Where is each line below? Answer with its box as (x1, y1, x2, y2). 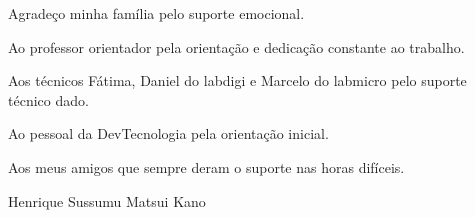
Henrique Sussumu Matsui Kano (8, 190, 206, 211)
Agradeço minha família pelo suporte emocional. (8, 3, 305, 23)
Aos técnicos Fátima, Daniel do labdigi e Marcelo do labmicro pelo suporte (8, 70, 467, 91)
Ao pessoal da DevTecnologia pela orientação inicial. (8, 123, 329, 144)
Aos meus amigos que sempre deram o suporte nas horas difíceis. (8, 156, 405, 177)
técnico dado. (8, 89, 89, 110)
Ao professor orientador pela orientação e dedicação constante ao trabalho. (8, 36, 465, 57)
